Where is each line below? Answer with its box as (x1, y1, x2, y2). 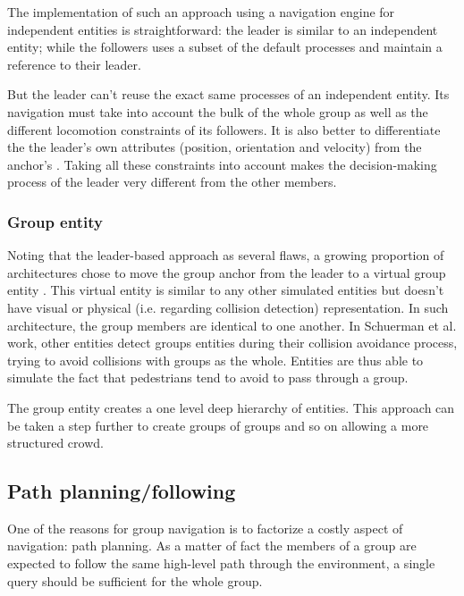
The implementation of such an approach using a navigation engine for (7, 3, 395, 21)
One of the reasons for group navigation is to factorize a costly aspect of (7, 518, 403, 537)
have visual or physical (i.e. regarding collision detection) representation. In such (7, 298, 449, 316)
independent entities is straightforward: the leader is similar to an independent (7, 20, 438, 38)
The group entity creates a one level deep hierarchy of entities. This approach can (7, 398, 455, 416)
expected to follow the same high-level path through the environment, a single (7, 554, 435, 573)
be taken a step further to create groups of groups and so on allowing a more (7, 416, 429, 434)
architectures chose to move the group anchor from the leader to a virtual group (7, 263, 446, 281)
